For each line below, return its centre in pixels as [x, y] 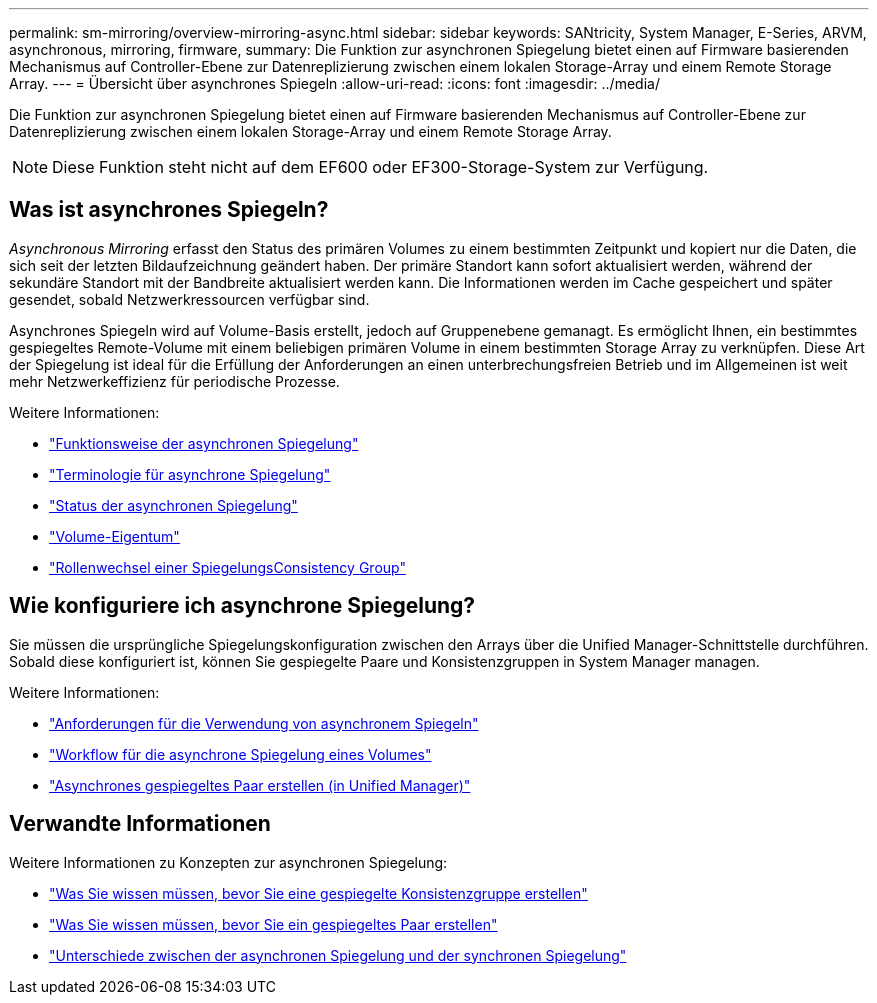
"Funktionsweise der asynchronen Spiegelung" [204, 443]
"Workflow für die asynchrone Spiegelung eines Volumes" [240, 754]
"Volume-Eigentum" [114, 536]
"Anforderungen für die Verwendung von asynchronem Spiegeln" [264, 723]
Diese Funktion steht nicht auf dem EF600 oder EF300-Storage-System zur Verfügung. [380, 167]
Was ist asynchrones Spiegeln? [169, 210]
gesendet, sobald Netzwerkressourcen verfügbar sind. [189, 299]
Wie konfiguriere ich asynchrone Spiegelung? [242, 606]
